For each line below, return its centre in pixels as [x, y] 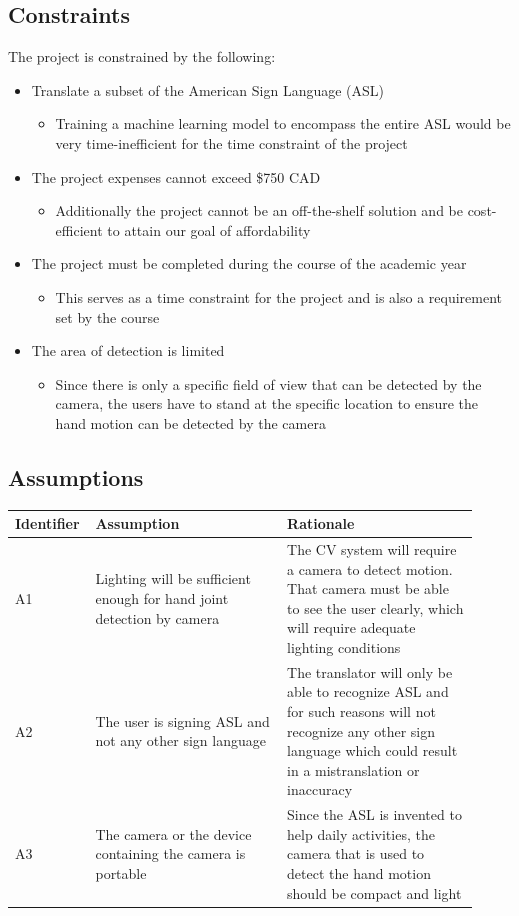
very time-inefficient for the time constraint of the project [231, 142]
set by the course [107, 316]
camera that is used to [356, 853]
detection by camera [157, 617]
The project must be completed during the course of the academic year [249, 263]
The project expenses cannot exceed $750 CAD [176, 176]
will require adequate [351, 627]
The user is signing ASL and [182, 720]
